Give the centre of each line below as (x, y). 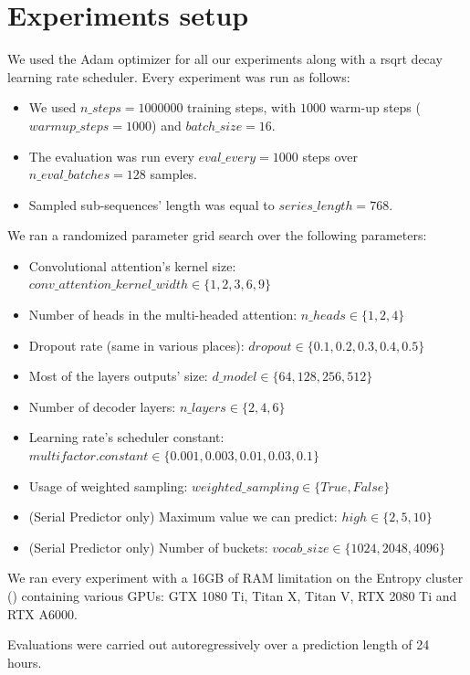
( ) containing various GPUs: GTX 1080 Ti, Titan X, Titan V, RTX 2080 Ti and (232, 596)
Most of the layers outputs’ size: (118, 376)
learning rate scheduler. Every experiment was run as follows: (179, 76)
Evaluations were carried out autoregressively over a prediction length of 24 (219, 644)
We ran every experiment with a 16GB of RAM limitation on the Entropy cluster (235, 578)
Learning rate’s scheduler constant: (126, 437)
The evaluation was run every (111, 156)
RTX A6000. (42, 613)
